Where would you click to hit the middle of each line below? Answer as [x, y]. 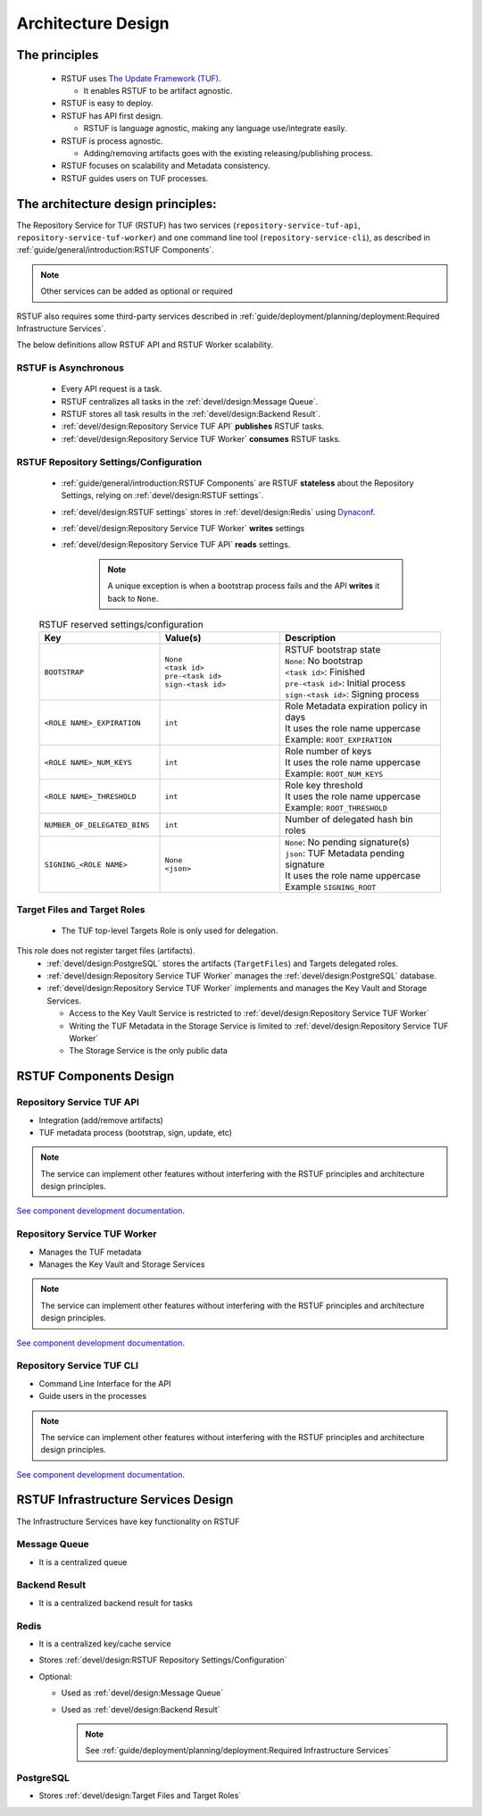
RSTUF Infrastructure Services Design [125, 1500]
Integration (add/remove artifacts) [101, 1120]
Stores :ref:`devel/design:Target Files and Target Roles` [140, 1795]
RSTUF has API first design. [112, 115]
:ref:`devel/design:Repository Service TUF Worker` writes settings [183, 528]
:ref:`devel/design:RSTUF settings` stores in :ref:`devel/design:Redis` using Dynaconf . [218, 512]
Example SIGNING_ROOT [331, 887]
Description [311, 638]
